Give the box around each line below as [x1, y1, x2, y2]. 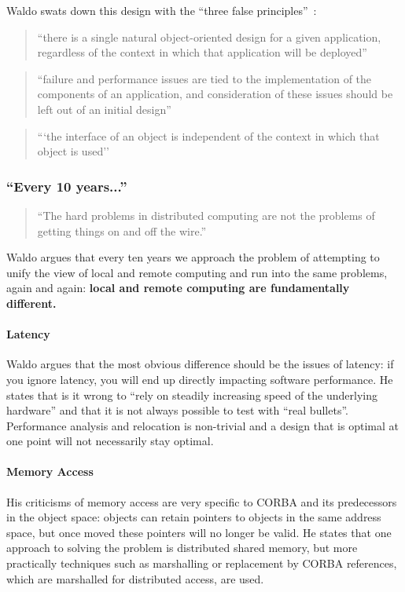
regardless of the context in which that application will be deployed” [37, 44, 367, 60]
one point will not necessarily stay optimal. [6, 433, 214, 449]
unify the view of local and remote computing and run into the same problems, [6, 264, 388, 280]
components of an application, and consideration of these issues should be [37, 86, 393, 102]
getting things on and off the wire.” [37, 222, 207, 239]
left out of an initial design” [37, 100, 171, 117]
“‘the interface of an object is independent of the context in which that [37, 127, 380, 144]
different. [6, 294, 57, 311]
